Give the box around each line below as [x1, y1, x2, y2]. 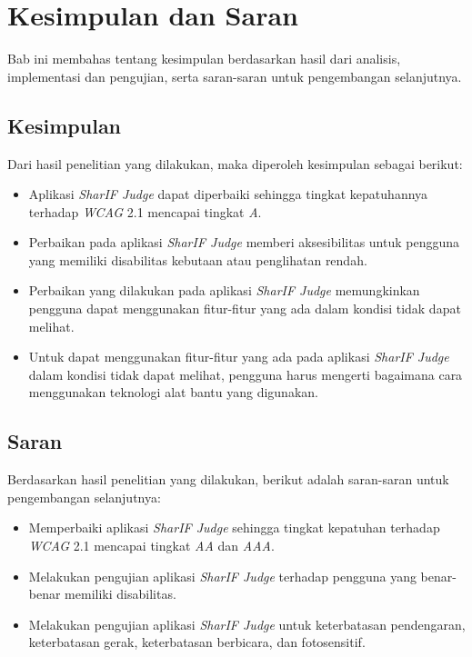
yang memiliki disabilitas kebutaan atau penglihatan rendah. [28, 250, 367, 269]
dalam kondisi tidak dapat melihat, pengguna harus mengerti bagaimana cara [28, 364, 463, 383]
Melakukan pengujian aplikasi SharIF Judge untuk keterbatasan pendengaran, [28, 614, 466, 633]
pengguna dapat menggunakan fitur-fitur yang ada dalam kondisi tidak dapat [28, 299, 461, 318]
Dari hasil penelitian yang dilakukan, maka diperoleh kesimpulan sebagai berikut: [7, 154, 463, 173]
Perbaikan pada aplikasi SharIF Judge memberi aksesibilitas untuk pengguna [28, 233, 460, 252]
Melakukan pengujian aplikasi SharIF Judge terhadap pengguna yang [28, 566, 417, 585]
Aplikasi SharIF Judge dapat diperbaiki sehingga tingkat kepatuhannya [28, 184, 428, 204]
